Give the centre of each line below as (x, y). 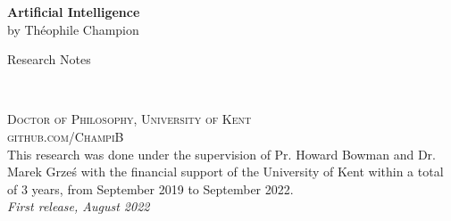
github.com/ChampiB (66, 136)
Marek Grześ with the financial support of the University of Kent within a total (225, 172)
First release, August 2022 (79, 206)
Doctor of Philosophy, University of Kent (129, 119)
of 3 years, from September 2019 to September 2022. (150, 188)
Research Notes (49, 59)
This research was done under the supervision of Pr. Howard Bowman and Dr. (221, 154)
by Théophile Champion (73, 29)
